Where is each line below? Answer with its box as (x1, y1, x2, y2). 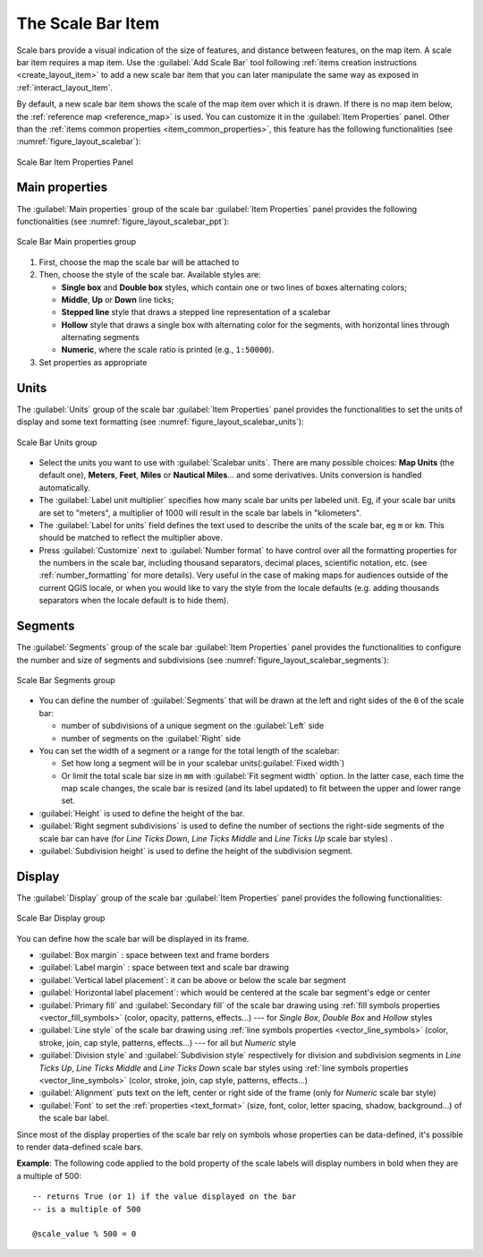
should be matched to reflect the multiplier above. (38, 533, 223, 543)
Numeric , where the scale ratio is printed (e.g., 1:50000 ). (61, 345, 275, 355)
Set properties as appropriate (38, 356, 148, 367)
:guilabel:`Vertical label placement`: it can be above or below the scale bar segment (38, 974, 346, 985)
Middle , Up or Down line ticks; (61, 294, 174, 304)
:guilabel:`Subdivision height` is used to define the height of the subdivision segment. (38, 846, 353, 857)
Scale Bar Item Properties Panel (16, 157, 134, 167)
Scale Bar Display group (16, 913, 106, 924)
